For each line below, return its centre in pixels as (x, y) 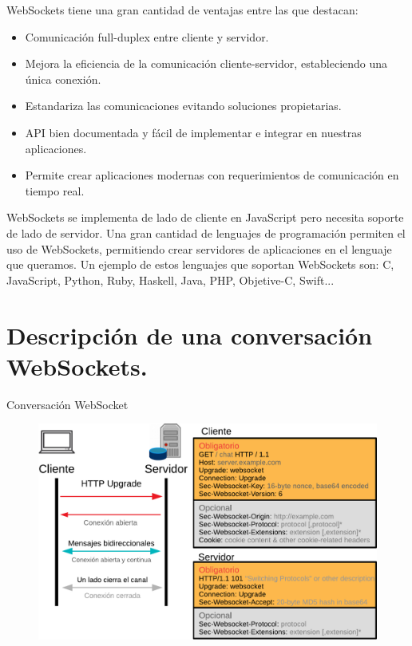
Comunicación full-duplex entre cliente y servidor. (147, 36)
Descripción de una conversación (190, 335)
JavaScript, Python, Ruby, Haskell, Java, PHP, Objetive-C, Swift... (170, 280)
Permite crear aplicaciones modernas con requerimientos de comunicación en (212, 175)
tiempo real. (55, 190)
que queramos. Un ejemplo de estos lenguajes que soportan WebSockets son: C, (200, 264)
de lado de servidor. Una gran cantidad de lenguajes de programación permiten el (206, 232)
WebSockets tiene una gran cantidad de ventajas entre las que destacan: (182, 10)
